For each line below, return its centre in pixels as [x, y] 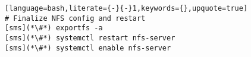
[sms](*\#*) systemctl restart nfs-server [90, 38]
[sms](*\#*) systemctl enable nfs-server [88, 48]
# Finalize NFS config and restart [75, 18]
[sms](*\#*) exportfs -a [54, 28]
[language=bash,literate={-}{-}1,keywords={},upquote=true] [126, 8]
